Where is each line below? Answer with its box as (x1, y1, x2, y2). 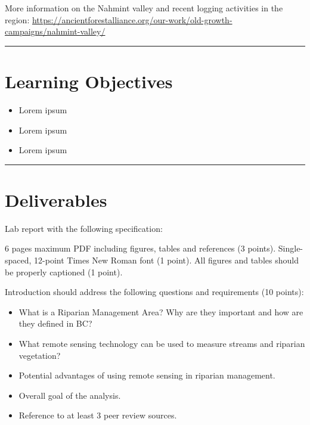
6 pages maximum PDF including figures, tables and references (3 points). (5, 242, 276, 255)
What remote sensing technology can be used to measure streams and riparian (18, 337, 305, 349)
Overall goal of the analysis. (18, 389, 121, 401)
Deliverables (5, 187, 107, 212)
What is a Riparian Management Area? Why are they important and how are (18, 305, 303, 318)
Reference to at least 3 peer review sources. (18, 409, 177, 421)
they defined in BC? (18, 317, 92, 330)
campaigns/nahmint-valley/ (5, 25, 106, 38)
